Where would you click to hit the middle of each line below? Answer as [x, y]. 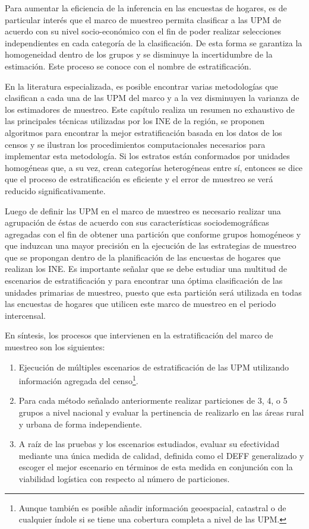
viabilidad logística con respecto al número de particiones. [124, 479]
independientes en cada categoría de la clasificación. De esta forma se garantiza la [154, 42]
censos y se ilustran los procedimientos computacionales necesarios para [135, 144]
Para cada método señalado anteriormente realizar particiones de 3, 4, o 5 [153, 400]
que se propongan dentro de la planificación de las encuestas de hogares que [143, 257]
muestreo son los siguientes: [55, 347]
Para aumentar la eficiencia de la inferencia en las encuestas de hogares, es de [146, 8]
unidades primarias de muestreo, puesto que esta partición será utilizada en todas [153, 292]
